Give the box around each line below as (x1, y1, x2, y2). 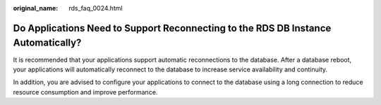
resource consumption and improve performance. (13, 87, 158, 96)
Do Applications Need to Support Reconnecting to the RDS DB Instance (13, 22, 332, 34)
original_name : (13, 4, 59, 12)
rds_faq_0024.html (68, 4, 123, 12)
